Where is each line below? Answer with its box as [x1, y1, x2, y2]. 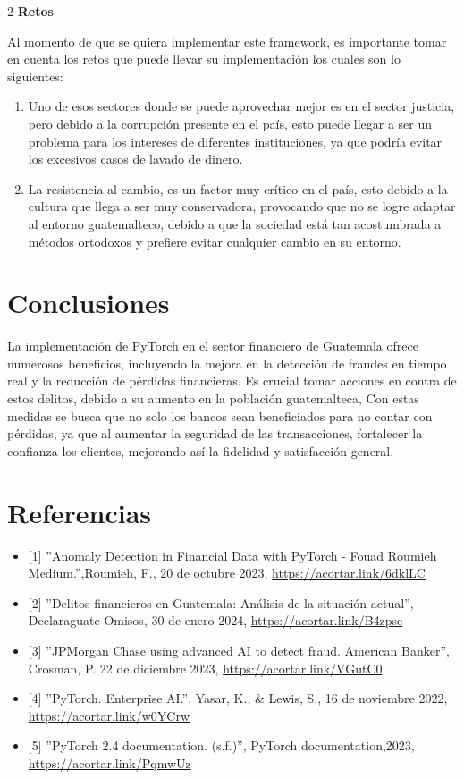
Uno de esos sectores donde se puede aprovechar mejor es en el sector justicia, [28, 97, 455, 115]
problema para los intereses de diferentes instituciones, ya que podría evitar [28, 131, 443, 150]
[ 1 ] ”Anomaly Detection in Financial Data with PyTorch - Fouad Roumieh [28, 546, 437, 564]
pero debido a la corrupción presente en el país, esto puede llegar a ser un [28, 114, 433, 132]
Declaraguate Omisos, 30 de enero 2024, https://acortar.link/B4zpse [28, 611, 403, 630]
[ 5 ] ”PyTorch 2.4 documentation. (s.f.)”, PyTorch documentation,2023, [28, 736, 415, 755]
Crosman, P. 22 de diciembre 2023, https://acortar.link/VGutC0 [28, 658, 383, 677]
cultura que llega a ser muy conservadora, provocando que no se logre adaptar [28, 197, 456, 216]
